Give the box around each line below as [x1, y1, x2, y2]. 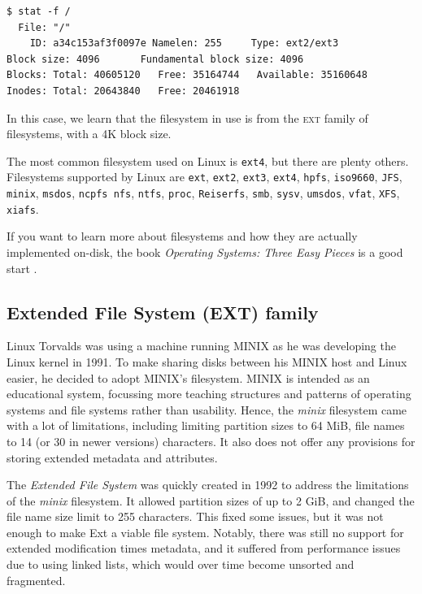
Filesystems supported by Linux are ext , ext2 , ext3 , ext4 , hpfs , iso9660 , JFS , [7, 168, 402, 185]
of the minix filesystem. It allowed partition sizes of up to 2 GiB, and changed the [7, 492, 415, 509]
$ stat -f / [7, 6, 71, 17]
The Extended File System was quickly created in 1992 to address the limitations [7, 476, 409, 493]
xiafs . [7, 200, 39, 217]
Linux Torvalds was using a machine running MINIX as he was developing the [7, 337, 396, 354]
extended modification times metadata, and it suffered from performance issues [7, 540, 401, 557]
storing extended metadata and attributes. [7, 449, 218, 466]
